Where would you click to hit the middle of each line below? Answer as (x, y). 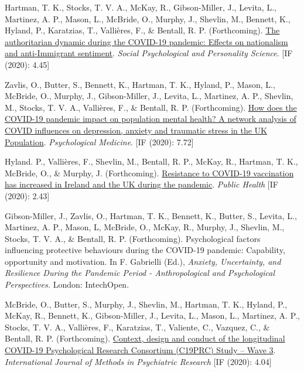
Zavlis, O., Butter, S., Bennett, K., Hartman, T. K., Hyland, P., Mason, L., (140, 84)
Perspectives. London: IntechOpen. (67, 284)
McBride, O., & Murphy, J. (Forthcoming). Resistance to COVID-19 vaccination (149, 173)
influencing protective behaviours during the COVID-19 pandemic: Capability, (145, 250)
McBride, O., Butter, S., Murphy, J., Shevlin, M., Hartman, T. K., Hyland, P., (146, 304)
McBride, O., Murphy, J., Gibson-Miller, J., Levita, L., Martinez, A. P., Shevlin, (149, 96)
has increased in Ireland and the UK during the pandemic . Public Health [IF (141, 184)
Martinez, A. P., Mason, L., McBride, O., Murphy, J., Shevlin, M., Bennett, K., (148, 18)
